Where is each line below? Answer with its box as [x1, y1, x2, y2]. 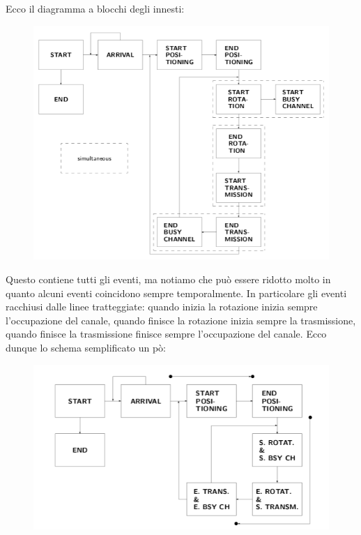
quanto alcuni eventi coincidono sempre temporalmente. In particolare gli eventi [6, 285, 347, 300]
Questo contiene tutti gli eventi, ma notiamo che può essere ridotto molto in [6, 272, 331, 287]
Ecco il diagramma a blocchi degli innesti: [6, 1, 185, 15]
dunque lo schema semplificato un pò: [6, 340, 166, 355]
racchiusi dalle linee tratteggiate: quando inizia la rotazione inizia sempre [6, 299, 318, 314]
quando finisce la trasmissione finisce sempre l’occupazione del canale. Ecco [6, 326, 327, 341]
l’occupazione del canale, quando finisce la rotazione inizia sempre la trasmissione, [6, 312, 356, 327]
